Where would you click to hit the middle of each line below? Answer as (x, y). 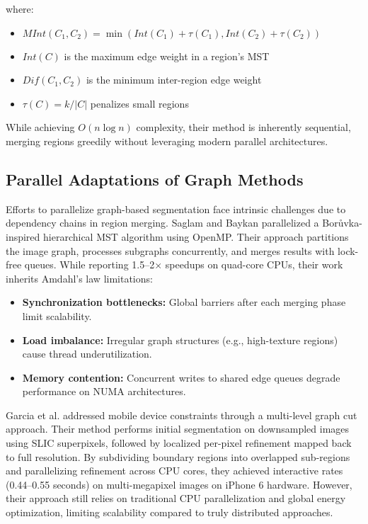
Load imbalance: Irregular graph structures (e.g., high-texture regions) (180, 340)
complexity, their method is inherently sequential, (243, 127)
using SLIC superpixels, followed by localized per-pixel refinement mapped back (179, 443)
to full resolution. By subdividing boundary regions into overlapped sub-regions (178, 456)
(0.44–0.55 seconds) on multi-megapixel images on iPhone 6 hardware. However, (179, 484)
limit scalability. (57, 315)
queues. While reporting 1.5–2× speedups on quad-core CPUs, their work (184, 264)
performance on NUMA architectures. (104, 391)
